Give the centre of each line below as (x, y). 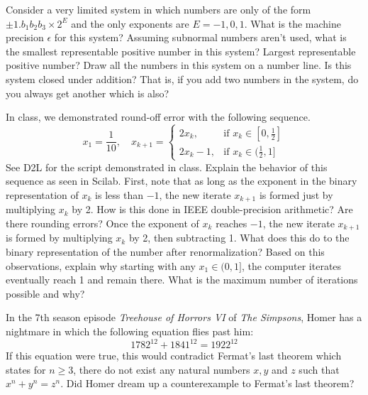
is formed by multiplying (59, 238)
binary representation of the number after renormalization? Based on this (165, 251)
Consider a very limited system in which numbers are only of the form (158, 9)
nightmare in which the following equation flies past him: (130, 331)
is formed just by (296, 194)
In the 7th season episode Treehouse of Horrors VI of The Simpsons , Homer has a (184, 317)
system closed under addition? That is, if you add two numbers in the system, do (182, 79)
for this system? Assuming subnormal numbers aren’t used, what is (200, 37)
